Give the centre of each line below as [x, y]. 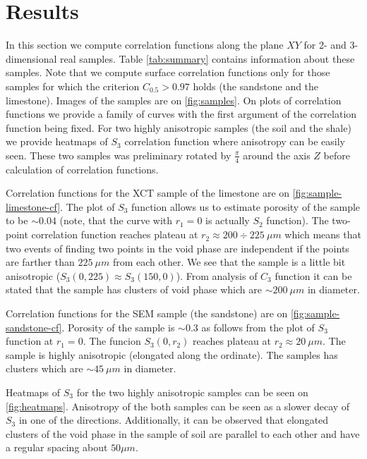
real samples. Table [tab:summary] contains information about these [207, 58]
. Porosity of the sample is [118, 327]
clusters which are [44, 368]
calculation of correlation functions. [82, 169]
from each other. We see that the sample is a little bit [229, 262]
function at [30, 341]
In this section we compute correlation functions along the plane [145, 45]
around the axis [277, 155]
